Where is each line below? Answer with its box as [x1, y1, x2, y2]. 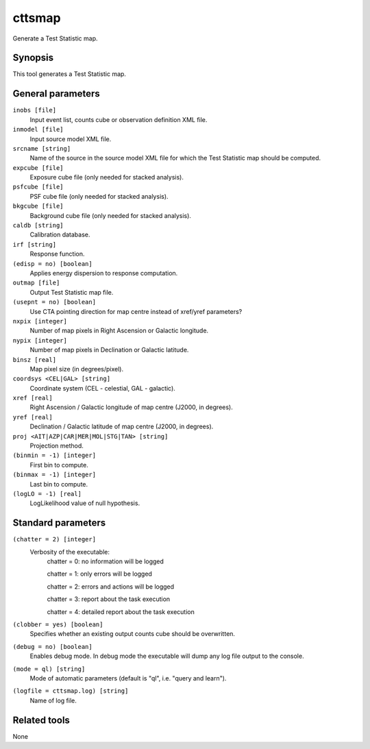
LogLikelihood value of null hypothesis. [29, 499, 140, 507]
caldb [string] [12, 221, 64, 230]
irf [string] [12, 241, 57, 248]
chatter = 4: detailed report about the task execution [47, 607, 195, 616]
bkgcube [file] [12, 202, 64, 210]
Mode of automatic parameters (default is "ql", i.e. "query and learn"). [29, 674, 227, 682]
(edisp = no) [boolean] [12, 260, 92, 267]
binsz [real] [12, 356, 57, 363]
